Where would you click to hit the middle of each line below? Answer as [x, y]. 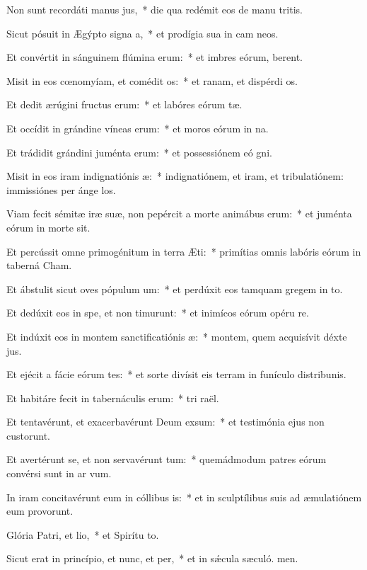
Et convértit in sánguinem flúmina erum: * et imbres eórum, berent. [155, 57]
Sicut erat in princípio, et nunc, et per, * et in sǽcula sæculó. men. [152, 558]
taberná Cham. [39, 265]
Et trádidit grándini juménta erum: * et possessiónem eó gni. [139, 152]
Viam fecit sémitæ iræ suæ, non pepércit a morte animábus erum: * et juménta [179, 213]
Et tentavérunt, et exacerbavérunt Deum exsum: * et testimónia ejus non [165, 422]
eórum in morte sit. [48, 227]
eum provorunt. [40, 511]
